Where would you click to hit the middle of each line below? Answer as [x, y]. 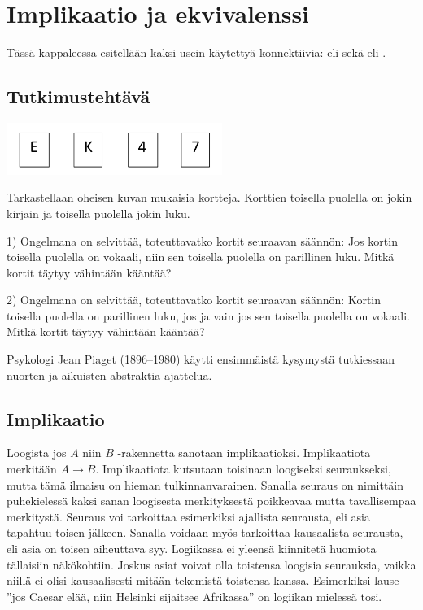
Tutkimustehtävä [78, 96]
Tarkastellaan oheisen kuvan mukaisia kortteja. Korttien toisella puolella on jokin [209, 197]
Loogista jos [37, 453]
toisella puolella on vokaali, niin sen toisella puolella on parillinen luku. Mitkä [201, 257]
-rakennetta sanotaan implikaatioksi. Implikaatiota [244, 453]
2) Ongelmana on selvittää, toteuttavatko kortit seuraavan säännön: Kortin [194, 300]
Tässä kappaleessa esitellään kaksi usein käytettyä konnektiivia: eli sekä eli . [196, 52]
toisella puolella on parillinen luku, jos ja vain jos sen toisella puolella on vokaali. [208, 315]
